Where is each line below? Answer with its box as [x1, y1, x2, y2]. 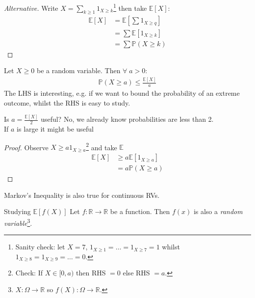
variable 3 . [4, 216, 32, 228]
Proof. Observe [4, 142, 49, 152]
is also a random [193, 206, 243, 217]
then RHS [76, 268, 106, 278]
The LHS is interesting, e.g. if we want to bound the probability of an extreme [4, 87, 240, 98]
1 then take [113, 1, 147, 13]
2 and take [86, 140, 117, 152]
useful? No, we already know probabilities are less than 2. [41, 114, 214, 124]
